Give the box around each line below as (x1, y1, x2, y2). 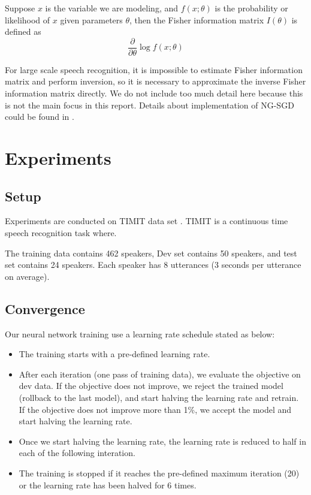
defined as (5, 25, 41, 38)
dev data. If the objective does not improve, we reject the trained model (19, 379, 283, 392)
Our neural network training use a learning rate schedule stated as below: (5, 327, 275, 340)
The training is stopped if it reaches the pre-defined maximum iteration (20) (19, 466, 300, 479)
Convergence (5, 299, 85, 318)
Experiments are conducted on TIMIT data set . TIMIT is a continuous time (5, 215, 288, 227)
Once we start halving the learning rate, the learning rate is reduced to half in (19, 434, 306, 447)
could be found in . (5, 110, 74, 123)
